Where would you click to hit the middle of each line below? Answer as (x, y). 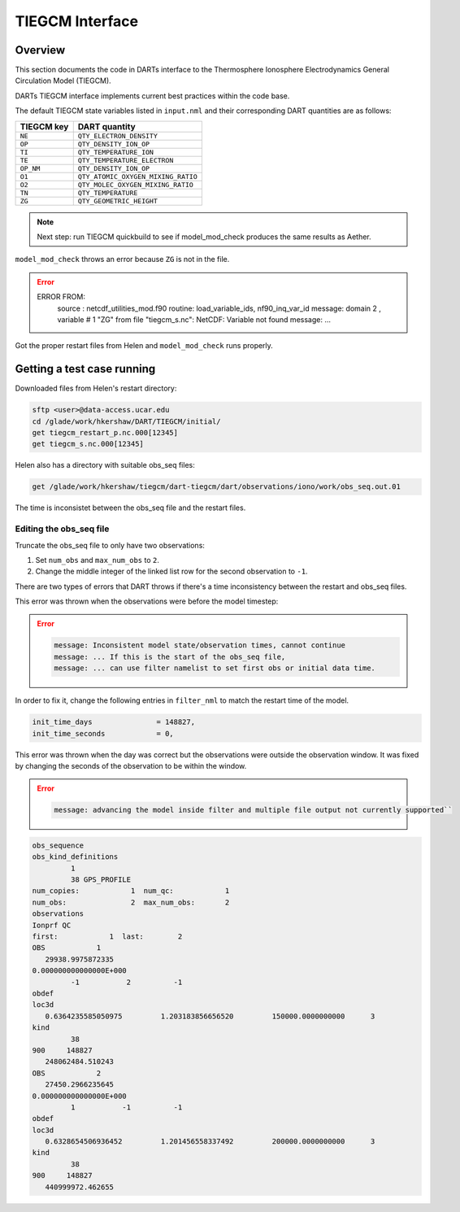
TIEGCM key (44, 126)
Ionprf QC (52, 925)
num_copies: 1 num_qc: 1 (131, 891)
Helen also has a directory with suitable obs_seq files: (105, 465)
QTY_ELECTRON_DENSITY (117, 135)
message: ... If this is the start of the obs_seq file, (170, 656)
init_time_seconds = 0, (103, 733)
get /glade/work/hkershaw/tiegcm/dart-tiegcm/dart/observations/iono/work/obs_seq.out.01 (217, 487)
